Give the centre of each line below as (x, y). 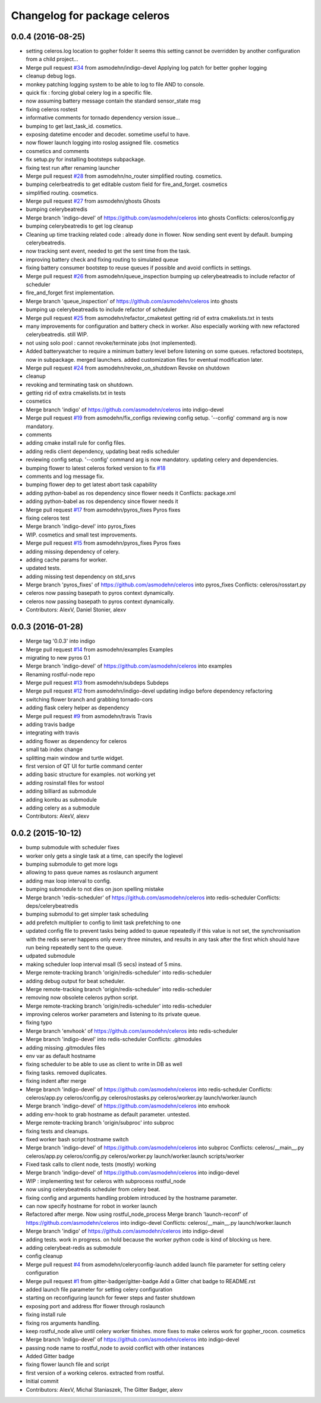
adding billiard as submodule (61, 791)
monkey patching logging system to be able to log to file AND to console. (115, 84)
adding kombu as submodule (62, 799)
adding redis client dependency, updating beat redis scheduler (103, 451)
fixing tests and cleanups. (57, 1131)
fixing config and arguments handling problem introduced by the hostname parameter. (132, 1197)
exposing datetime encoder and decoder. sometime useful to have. (108, 134)
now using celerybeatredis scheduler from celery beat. (93, 1190)
